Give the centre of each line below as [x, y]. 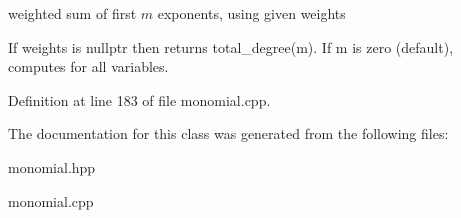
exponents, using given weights [251, 13]
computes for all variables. [88, 66]
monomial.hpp [52, 166]
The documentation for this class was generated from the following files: [228, 133]
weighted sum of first [72, 13]
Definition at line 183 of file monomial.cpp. [139, 99]
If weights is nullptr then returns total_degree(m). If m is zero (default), [231, 46]
